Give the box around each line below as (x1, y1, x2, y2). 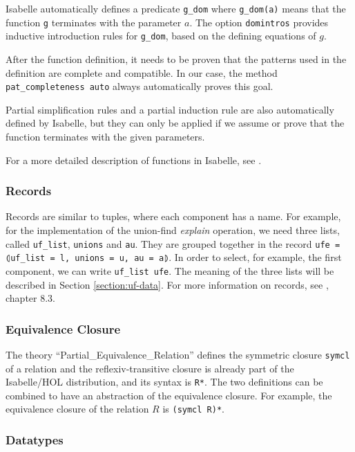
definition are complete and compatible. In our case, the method (6, 65, 278, 80)
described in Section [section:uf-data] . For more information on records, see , (6, 277, 329, 291)
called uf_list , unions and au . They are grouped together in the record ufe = (6, 236, 340, 251)
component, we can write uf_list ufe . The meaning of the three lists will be (6, 263, 334, 278)
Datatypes (6, 431, 64, 449)
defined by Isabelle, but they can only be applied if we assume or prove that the (6, 116, 345, 130)
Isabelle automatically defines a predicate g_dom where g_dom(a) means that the (6, 1, 346, 15)
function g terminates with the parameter (6, 15, 182, 29)
